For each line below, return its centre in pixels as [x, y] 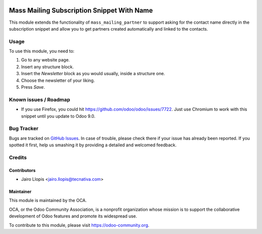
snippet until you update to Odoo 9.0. [58, 116]
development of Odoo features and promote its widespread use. [73, 216]
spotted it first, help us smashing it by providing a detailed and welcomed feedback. [93, 145]
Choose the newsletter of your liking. [58, 80]
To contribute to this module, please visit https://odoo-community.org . [79, 225]
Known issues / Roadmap [40, 99]
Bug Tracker [24, 128]
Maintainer [20, 192]
